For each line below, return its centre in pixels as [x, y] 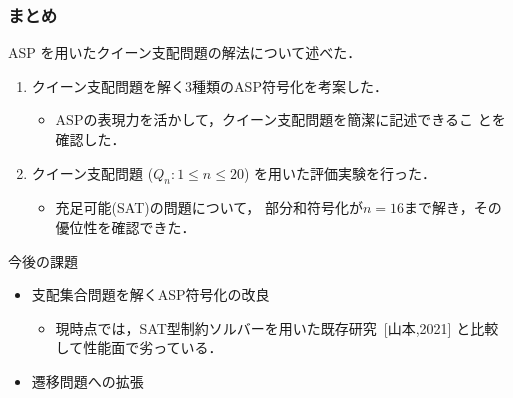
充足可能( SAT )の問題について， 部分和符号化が [209, 207]
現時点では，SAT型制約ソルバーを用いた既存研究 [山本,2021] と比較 [277, 327]
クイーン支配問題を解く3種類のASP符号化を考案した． [209, 85]
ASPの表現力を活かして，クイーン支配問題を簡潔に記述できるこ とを [280, 119]
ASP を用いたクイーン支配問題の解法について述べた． [185, 52]
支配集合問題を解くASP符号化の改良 [150, 294]
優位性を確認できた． [125, 226]
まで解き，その [453, 207]
